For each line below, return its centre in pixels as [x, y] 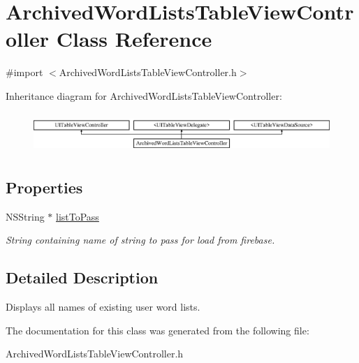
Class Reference [134, 39]
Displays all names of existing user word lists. [103, 306]
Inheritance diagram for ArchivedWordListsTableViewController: [144, 95]
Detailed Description [82, 277]
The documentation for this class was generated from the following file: [157, 330]
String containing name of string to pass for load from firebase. [140, 240]
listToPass [78, 216]
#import [24, 72]
